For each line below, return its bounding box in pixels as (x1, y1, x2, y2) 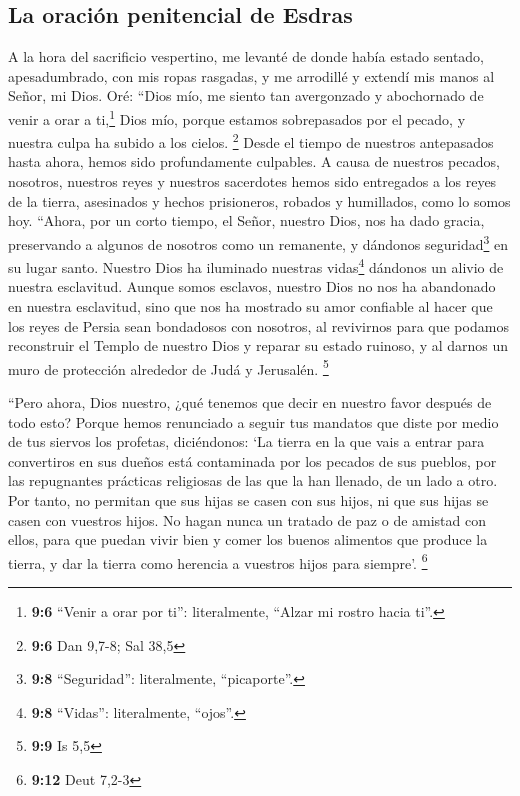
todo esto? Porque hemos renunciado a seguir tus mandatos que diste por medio (8, 411, 499, 432)
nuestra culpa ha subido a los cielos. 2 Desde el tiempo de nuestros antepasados (8, 129, 494, 152)
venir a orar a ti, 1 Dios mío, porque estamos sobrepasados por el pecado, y (8, 105, 466, 129)
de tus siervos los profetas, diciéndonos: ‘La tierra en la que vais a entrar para (8, 431, 485, 452)
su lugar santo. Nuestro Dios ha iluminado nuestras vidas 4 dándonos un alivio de (8, 254, 504, 277)
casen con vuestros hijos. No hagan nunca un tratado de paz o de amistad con (8, 509, 487, 530)
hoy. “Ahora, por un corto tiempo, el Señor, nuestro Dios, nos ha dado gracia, (8, 210, 485, 231)
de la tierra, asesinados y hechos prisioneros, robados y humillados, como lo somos (8, 190, 511, 211)
